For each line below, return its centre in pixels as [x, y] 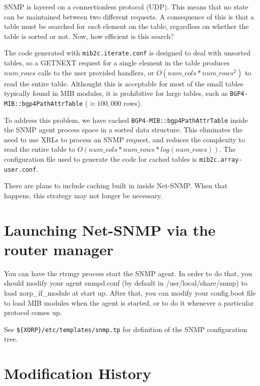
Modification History [78, 373]
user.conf [20, 170]
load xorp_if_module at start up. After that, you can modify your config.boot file [130, 292]
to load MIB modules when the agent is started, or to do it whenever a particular [129, 302]
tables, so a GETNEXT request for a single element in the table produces [117, 63]
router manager [59, 249]
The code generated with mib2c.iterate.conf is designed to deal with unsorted [127, 53]
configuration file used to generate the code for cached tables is [100, 159]
